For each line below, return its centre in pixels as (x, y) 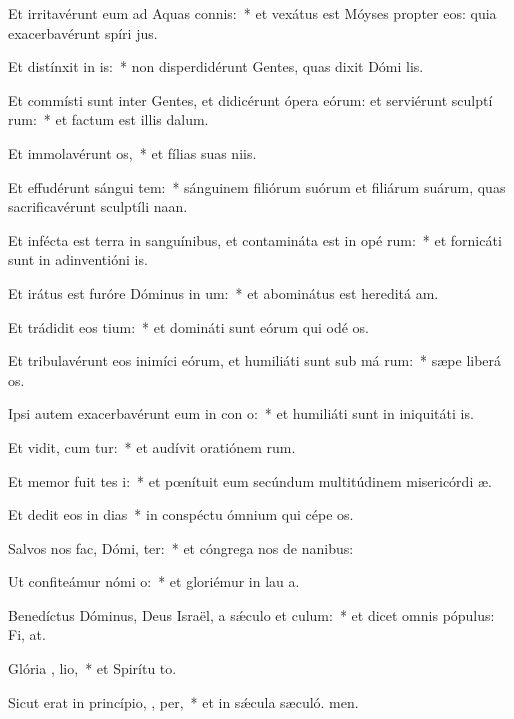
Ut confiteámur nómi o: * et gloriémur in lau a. (154, 581)
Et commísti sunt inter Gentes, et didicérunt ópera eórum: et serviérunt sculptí (250, 99)
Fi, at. (27, 634)
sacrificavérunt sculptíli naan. (98, 206)
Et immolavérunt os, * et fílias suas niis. (132, 152)
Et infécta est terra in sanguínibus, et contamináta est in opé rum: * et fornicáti (255, 239)
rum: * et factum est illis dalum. (108, 119)
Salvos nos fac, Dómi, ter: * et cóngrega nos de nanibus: (181, 547)
